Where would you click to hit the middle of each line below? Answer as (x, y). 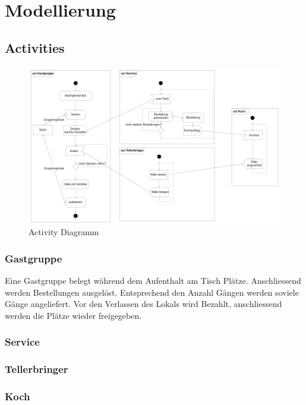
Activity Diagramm (64, 232)
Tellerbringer (37, 369)
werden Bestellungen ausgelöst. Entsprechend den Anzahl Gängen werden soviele (152, 292)
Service (22, 342)
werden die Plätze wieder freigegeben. (73, 315)
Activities (35, 47)
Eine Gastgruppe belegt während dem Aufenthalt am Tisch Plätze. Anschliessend (153, 281)
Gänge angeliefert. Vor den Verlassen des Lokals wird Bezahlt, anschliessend (143, 304)
